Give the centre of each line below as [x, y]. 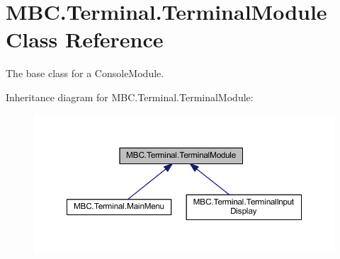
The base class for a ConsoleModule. [85, 73]
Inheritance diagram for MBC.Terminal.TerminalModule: [130, 97]
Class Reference [85, 39]
